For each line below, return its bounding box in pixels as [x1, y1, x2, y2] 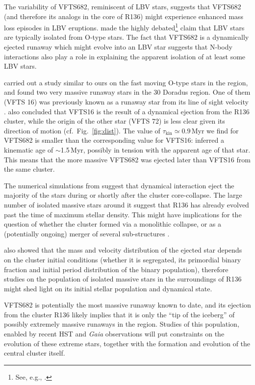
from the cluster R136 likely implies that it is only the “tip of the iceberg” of [4, 309, 235, 319]
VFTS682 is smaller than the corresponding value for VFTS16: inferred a [4, 135, 224, 145]
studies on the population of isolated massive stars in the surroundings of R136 [4, 274, 242, 284]
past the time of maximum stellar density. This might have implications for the [4, 209, 242, 219]
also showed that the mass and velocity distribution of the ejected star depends [4, 245, 242, 255]
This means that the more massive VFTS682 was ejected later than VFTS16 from [4, 154, 251, 164]
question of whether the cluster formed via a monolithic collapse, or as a [4, 219, 222, 229]
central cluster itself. [4, 348, 65, 358]
